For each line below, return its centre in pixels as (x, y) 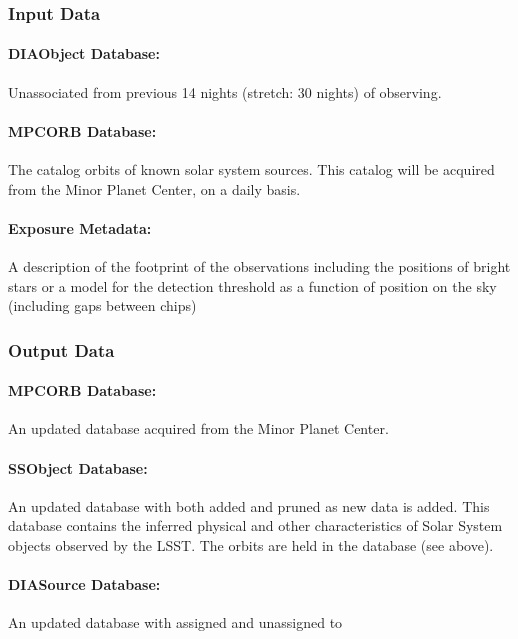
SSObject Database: (78, 467)
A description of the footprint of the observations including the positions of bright (259, 266)
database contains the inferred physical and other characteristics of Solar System (255, 525)
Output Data (61, 349)
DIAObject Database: (84, 53)
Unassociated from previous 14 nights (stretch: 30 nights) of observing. (225, 91)
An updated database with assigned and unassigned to (175, 622)
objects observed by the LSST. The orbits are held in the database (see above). (251, 545)
